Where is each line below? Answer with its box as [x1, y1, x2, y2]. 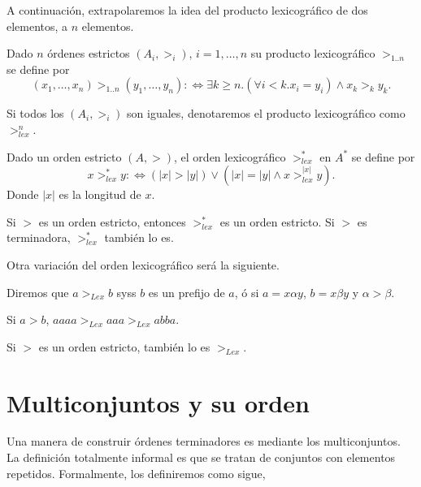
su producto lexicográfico [250, 45, 375, 62]
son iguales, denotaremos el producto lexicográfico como [127, 105, 406, 122]
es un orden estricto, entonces [38, 213, 186, 230]
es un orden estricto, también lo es [38, 338, 210, 355]
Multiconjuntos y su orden [7, 386, 310, 419]
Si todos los [7, 105, 64, 122]
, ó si [234, 283, 259, 300]
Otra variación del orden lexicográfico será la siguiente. [7, 256, 280, 273]
